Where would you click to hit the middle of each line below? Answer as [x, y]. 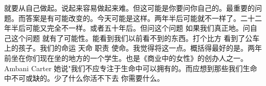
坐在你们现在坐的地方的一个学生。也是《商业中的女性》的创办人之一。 [129, 58]
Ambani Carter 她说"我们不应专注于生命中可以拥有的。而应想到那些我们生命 [131, 68]
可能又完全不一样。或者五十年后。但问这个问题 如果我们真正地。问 [138, 28]
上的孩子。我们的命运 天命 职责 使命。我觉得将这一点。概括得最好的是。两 [129, 48]
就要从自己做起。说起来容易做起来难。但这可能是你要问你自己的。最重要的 [129, 8]
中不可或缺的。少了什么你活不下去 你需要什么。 [84, 78]
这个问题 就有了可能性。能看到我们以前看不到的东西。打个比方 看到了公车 [135, 38]
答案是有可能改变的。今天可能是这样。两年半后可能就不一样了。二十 [140, 18]
